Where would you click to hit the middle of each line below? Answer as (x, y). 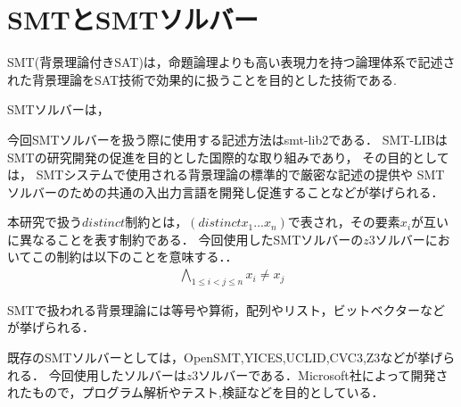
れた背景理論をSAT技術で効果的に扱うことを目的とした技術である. (202, 79)
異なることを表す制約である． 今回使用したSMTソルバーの (191, 239)
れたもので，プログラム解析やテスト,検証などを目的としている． (196, 392)
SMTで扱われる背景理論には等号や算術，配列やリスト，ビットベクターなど (226, 309)
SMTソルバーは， (58, 109)
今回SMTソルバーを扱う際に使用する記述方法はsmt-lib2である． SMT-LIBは (227, 139)
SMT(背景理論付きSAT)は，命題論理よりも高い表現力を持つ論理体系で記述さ (231, 62)
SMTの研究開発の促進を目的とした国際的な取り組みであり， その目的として (228, 157)
